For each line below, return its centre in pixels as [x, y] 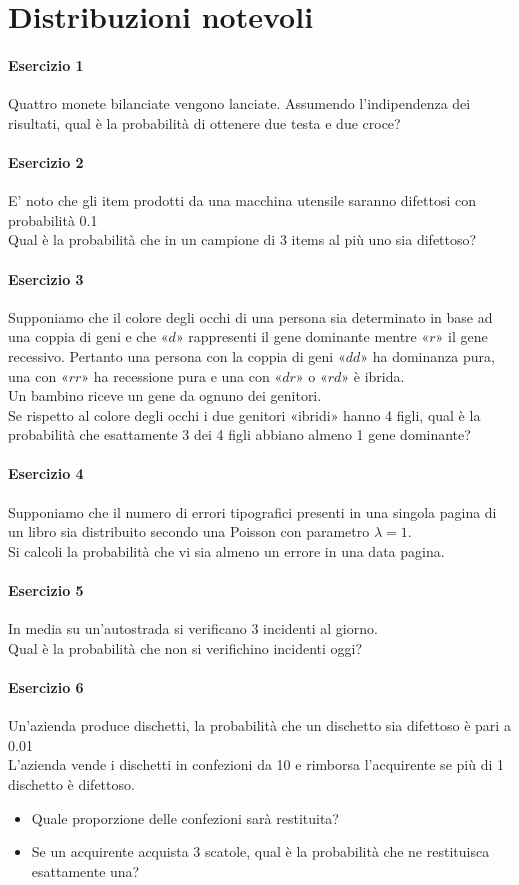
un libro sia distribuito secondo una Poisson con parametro [189, 531]
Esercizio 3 [46, 278]
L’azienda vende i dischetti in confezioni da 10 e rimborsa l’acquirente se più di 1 [256, 764]
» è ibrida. [373, 375]
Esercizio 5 [46, 590]
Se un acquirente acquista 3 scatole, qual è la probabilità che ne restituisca [260, 851]
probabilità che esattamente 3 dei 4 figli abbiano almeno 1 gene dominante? [239, 434]
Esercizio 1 [46, 64]
